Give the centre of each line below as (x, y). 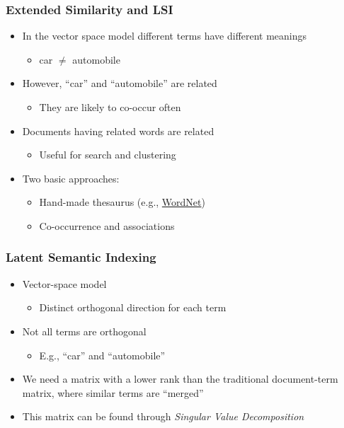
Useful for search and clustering (108, 155)
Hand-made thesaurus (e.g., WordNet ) (122, 202)
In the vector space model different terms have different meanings (165, 36)
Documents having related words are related (118, 131)
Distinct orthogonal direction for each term (133, 307)
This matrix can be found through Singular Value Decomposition (163, 416)
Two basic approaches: (71, 178)
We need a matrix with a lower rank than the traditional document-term (180, 379)
